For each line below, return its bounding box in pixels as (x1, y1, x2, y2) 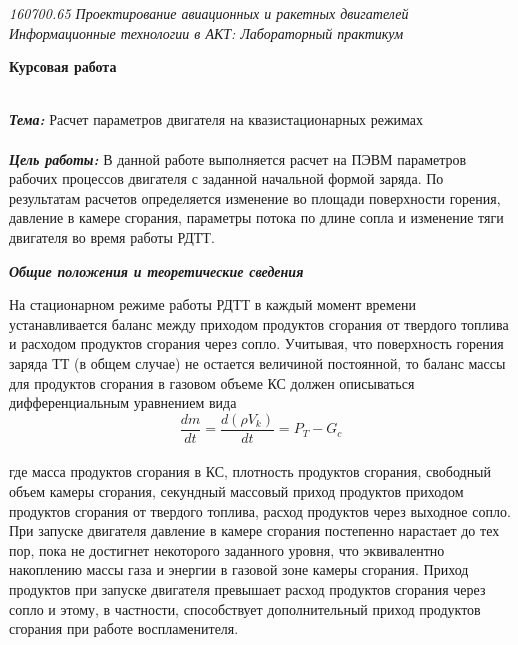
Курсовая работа (9, 56, 117, 77)
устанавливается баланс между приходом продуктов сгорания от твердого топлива (9, 313, 509, 334)
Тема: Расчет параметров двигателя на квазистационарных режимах (9, 109, 424, 130)
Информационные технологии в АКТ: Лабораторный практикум (9, 22, 404, 43)
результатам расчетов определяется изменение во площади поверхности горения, (9, 187, 501, 208)
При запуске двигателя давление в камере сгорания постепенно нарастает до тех (9, 520, 500, 541)
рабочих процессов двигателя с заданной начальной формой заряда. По (9, 168, 444, 189)
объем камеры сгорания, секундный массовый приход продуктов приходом (9, 480, 464, 501)
